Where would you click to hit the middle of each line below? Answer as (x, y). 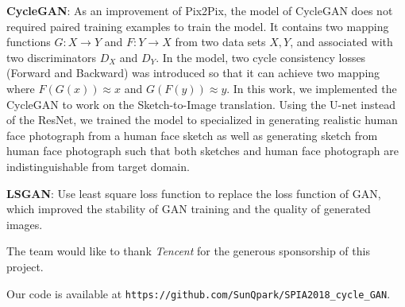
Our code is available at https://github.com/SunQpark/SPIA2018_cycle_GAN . (199, 293)
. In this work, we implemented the (312, 88)
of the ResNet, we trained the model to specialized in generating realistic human (202, 120)
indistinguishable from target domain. (98, 166)
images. (25, 224)
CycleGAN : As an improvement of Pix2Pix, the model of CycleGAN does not (200, 10)
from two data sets (220, 42)
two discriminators (52, 57)
